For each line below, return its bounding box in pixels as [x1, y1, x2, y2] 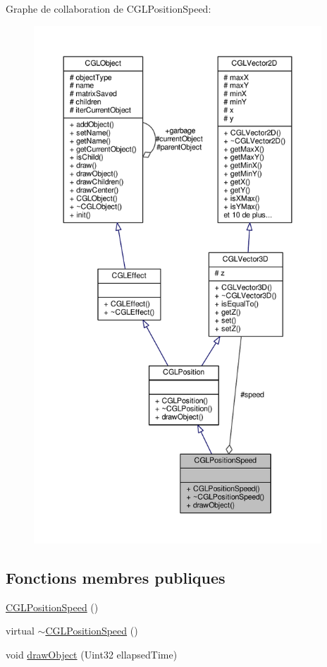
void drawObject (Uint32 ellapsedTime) [6, 647, 178, 661]
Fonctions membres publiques [6, 566, 226, 588]
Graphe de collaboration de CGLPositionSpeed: [6, 1, 211, 16]
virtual [6, 623, 35, 638]
